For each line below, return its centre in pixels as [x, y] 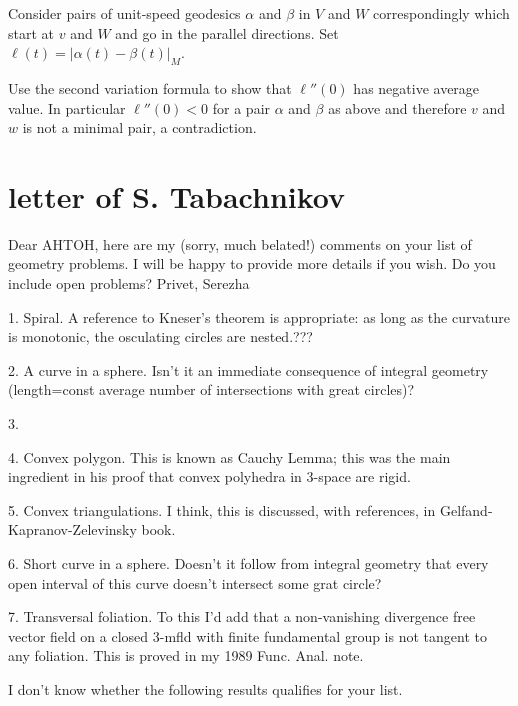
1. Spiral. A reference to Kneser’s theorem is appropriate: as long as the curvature [259, 316]
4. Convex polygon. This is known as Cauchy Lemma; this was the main [229, 456]
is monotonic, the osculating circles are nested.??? [160, 336]
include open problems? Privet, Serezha [129, 283]
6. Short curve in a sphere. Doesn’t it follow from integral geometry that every [248, 563]
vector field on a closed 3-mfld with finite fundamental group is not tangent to [247, 635]
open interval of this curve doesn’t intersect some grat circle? [195, 582]
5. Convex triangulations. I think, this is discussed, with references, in [222, 509]
